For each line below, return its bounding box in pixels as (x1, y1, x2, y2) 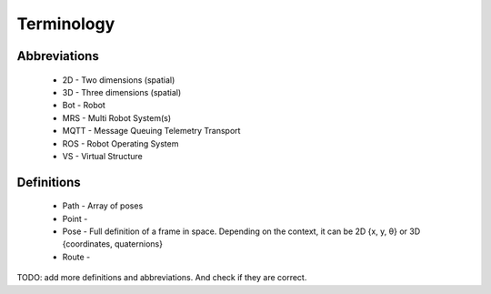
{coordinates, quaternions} (62, 238, 164, 249)
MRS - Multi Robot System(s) (62, 112, 172, 123)
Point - (62, 213, 88, 224)
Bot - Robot (62, 100, 106, 111)
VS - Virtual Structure (62, 150, 143, 161)
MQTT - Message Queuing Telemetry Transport (62, 126, 241, 137)
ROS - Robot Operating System (62, 137, 179, 149)
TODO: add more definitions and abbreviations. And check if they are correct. (16, 272, 307, 283)
